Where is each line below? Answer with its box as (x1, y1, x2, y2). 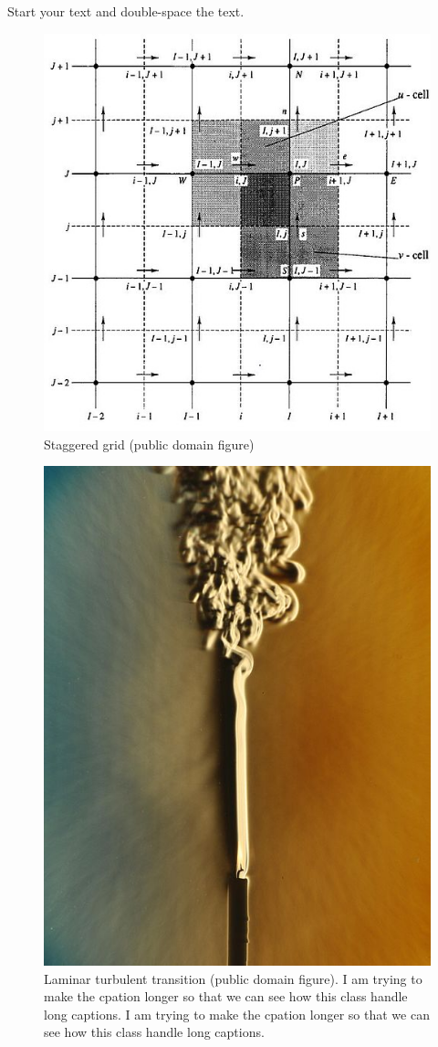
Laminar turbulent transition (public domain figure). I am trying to (44, 968, 422, 988)
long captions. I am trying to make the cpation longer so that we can (44, 1004, 430, 1023)
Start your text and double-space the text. (7, 2, 245, 20)
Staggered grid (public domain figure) (44, 434, 255, 453)
